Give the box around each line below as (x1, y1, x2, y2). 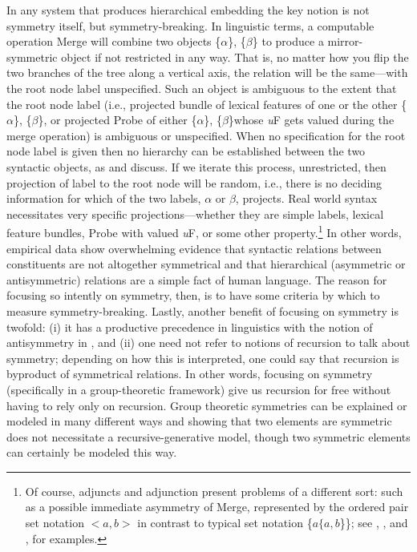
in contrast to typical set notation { (137, 514, 313, 531)
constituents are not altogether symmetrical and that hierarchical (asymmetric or (6, 256, 406, 272)
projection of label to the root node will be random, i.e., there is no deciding (6, 174, 383, 191)
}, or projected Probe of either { (38, 111, 197, 128)
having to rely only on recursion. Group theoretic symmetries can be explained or (6, 397, 407, 413)
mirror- (327, 33, 363, 50)
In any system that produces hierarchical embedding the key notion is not (6, 2, 370, 18)
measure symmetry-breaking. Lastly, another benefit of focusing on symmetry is (6, 302, 399, 319)
